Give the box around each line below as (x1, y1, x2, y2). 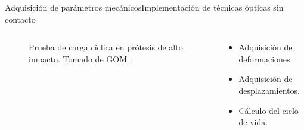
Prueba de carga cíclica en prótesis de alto (29, 41, 183, 53)
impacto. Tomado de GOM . (29, 52, 132, 65)
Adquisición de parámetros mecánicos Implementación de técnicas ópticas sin (5, 1, 284, 13)
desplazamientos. (238, 84, 300, 96)
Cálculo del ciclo (238, 104, 299, 116)
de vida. (238, 116, 268, 128)
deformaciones (238, 52, 290, 65)
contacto (5, 12, 36, 25)
